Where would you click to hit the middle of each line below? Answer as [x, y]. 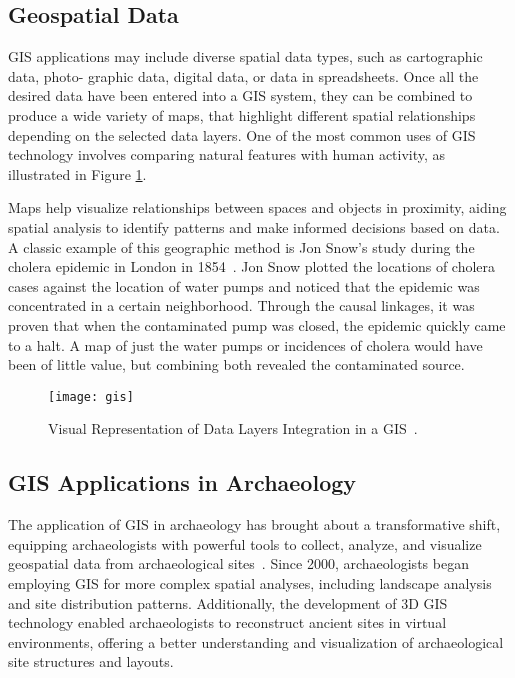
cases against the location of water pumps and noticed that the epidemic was [244, 285]
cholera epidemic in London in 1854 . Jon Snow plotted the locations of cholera [252, 266]
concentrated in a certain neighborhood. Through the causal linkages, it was [241, 305]
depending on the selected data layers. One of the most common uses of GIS [242, 134]
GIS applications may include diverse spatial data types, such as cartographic [245, 56]
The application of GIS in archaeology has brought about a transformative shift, [254, 524]
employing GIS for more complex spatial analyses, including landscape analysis [250, 582]
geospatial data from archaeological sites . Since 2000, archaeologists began [238, 563]
